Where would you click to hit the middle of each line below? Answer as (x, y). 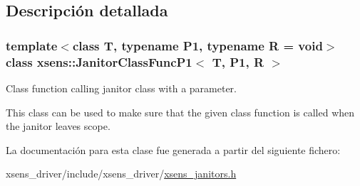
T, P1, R (238, 61)
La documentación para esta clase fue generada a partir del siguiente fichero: (173, 149)
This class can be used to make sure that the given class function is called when (180, 112)
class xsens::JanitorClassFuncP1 (99, 61)
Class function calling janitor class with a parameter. (121, 88)
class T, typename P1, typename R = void (197, 45)
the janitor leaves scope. (58, 126)
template (32, 45)
